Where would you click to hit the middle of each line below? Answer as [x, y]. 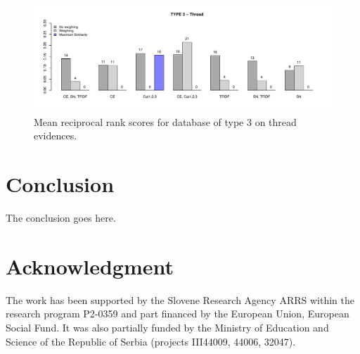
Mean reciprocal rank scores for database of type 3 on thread [165, 121]
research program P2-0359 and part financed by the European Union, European [178, 314]
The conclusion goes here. [61, 218]
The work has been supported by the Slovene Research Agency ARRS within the [180, 299]
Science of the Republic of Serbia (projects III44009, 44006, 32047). [151, 341]
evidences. [56, 135]
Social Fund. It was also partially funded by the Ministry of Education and [167, 327]
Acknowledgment [90, 266]
